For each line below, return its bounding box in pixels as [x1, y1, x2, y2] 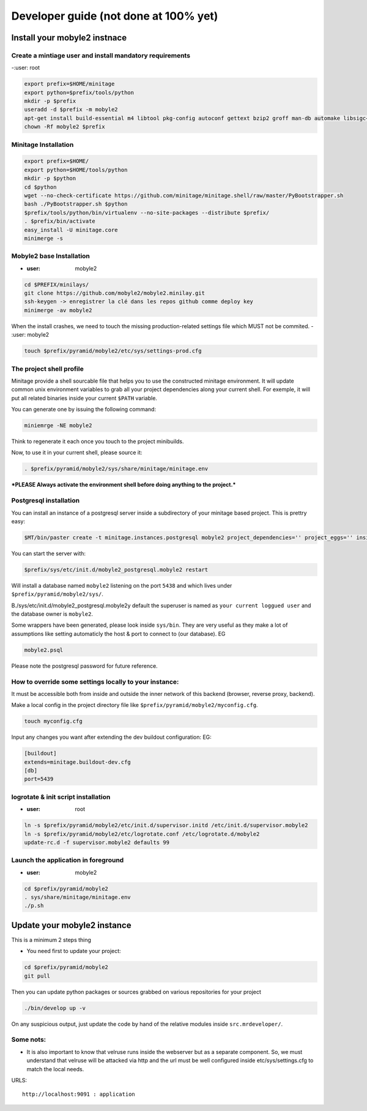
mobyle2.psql [24, 646, 64, 653]
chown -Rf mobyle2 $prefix [24, 123, 105, 130]
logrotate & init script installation [11, 793, 111, 801]
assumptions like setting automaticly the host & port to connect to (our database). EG [11, 630, 226, 637]
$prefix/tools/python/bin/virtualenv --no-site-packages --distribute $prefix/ [24, 209, 270, 216]
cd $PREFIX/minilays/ [24, 281, 89, 288]
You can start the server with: [11, 550, 86, 557]
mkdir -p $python [24, 175, 76, 182]
